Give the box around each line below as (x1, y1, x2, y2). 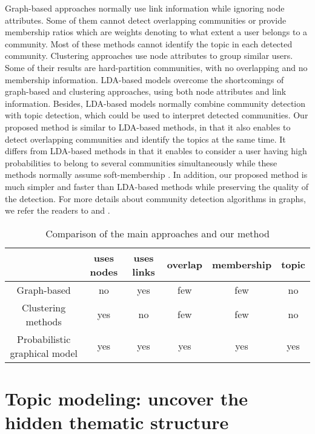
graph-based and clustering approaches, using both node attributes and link (5, 85, 287, 98)
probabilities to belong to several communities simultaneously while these (5, 156, 277, 169)
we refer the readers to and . (5, 204, 110, 217)
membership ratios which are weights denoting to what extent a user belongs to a (5, 25, 308, 38)
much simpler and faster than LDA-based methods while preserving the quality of (5, 180, 309, 192)
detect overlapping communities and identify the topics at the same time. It (5, 132, 286, 145)
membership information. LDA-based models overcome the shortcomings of (5, 73, 284, 86)
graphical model (10, 345, 78, 360)
